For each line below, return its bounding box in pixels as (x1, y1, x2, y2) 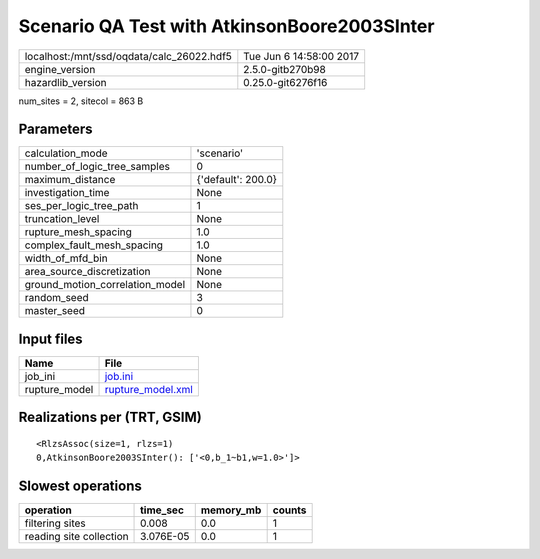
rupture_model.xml (104, 382, 194, 396)
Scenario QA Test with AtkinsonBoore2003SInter (18, 15, 435, 37)
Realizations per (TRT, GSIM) (18, 409, 202, 426)
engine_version (24, 62, 96, 76)
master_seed (24, 304, 85, 318)
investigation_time (24, 186, 110, 200)
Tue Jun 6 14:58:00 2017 (243, 49, 360, 63)
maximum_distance (24, 173, 116, 187)
